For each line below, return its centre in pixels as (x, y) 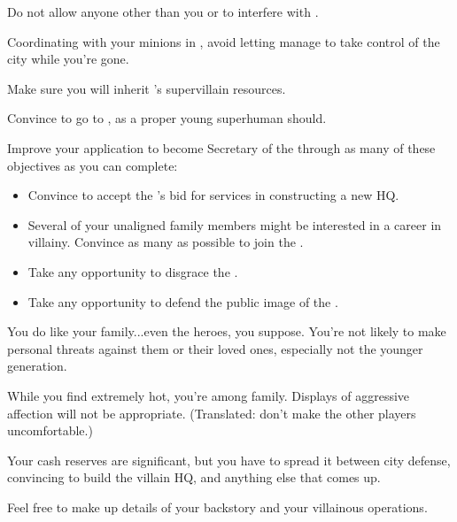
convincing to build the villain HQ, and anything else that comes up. (194, 477)
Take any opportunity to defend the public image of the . (183, 301)
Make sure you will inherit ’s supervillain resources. (147, 88)
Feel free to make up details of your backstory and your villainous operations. (217, 507)
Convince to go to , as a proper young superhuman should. (167, 118)
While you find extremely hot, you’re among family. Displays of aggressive (209, 395)
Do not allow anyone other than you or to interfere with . (163, 12)
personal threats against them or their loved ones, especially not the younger (215, 348)
